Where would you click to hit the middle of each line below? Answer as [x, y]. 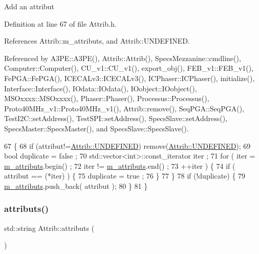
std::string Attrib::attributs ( [49, 228]
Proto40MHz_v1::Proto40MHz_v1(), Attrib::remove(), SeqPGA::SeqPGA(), [124, 108]
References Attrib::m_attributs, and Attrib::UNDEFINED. [97, 41]
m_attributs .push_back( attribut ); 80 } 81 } [76, 185]
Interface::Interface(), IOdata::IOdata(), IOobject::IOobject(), [101, 88]
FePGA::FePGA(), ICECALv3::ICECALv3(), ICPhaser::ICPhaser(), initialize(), [129, 78]
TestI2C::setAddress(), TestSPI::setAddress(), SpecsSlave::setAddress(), [116, 118]
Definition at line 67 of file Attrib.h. [60, 23]
